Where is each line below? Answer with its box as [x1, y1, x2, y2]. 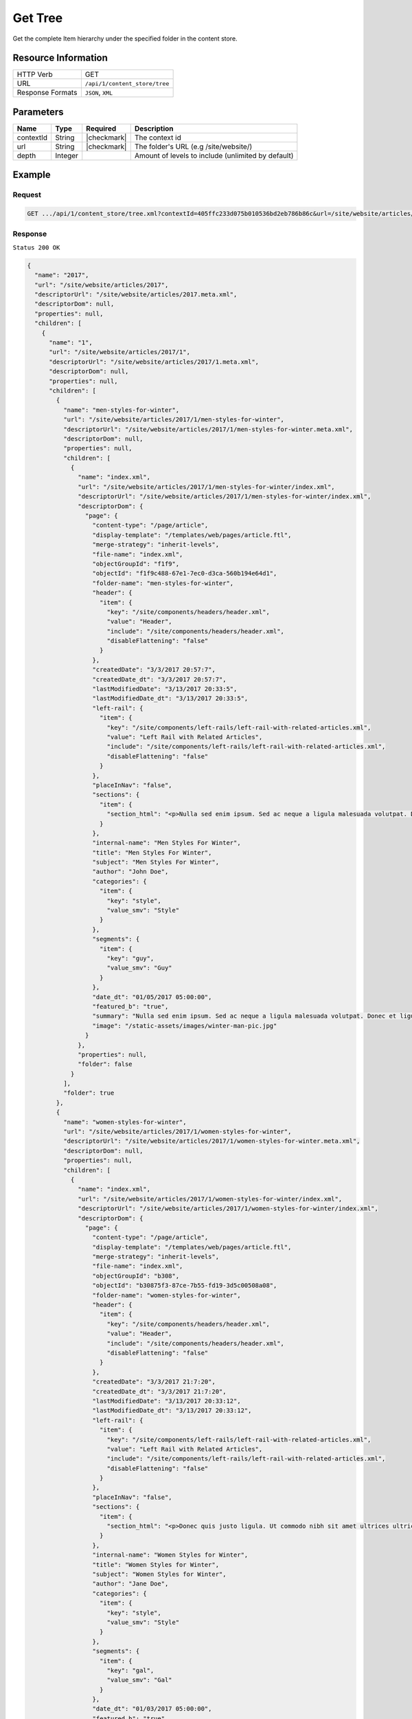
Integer [55, 151, 79, 160]
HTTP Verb [16, 69, 53, 79]
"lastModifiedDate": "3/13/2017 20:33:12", [92, 1397, 241, 1405]
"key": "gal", [106, 1666, 154, 1674]
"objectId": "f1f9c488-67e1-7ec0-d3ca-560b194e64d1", [92, 569, 277, 578]
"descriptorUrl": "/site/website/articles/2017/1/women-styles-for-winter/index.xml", [78, 1205, 379, 1213]
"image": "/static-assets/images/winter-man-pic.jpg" [92, 1022, 277, 1029]
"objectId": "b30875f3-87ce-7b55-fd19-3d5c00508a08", [92, 1282, 277, 1289]
